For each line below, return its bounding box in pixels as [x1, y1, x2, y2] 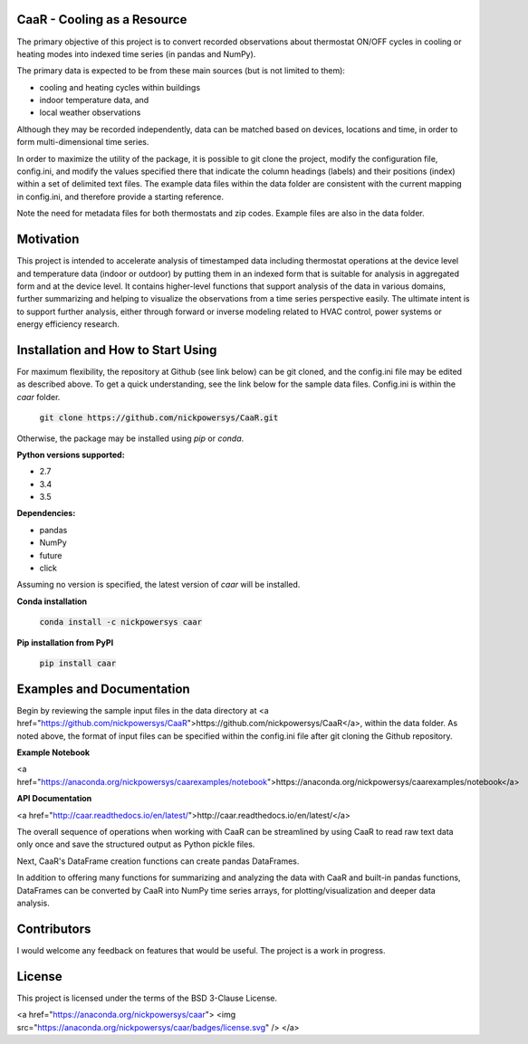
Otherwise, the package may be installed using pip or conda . [16, 433, 245, 444]
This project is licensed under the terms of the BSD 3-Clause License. [16, 992, 278, 1003]
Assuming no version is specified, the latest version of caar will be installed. [16, 579, 301, 590]
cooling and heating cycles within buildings [39, 81, 201, 92]
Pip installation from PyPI [16, 637, 114, 647]
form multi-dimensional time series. [16, 137, 149, 148]
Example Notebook [16, 747, 91, 758]
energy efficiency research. [16, 319, 120, 330]
